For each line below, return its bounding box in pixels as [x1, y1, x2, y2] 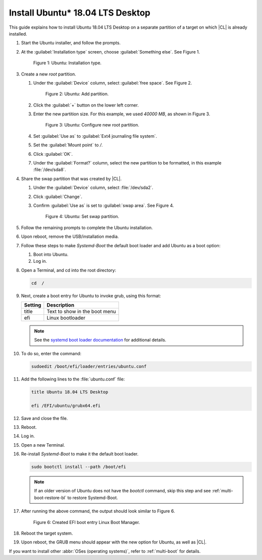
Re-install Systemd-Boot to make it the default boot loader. [21, 451, 139, 457]
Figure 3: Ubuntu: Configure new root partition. [45, 122, 139, 128]
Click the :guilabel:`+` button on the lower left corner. [33, 102, 139, 108]
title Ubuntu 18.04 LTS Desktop [31, 389, 109, 395]
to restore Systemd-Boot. [67, 494, 118, 501]
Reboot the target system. [21, 530, 73, 536]
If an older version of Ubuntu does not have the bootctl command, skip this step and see [34, 488, 211, 494]
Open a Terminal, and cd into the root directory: [21, 267, 116, 273]
